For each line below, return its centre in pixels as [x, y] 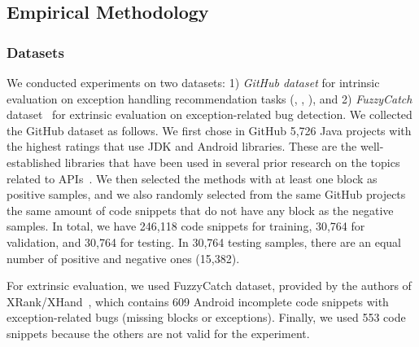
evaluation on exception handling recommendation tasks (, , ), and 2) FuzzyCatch [209, 98]
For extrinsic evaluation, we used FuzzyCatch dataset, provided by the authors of [209, 286]
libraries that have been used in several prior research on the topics [232, 162]
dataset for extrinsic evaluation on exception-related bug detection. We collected [209, 114]
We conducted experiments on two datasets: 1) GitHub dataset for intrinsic [193, 82]
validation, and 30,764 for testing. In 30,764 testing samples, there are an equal [204, 242]
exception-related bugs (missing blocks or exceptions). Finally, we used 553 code [206, 317]
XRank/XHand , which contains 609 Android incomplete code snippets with [198, 301]
